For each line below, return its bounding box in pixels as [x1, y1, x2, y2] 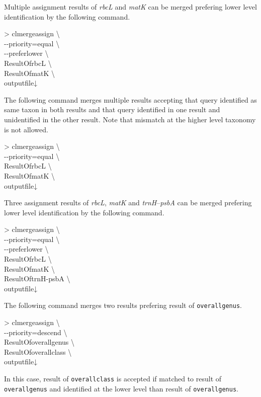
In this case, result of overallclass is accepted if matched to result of [4, 373, 222, 384]
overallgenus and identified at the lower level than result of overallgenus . [4, 383, 238, 393]
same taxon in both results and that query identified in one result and [4, 104, 220, 115]
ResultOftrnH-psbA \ [4, 273, 70, 284]
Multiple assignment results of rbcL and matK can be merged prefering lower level [4, 2, 257, 12]
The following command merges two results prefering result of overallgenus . [4, 300, 242, 310]
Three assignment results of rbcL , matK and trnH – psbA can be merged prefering [4, 197, 252, 208]
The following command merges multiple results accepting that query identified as [4, 94, 257, 105]
